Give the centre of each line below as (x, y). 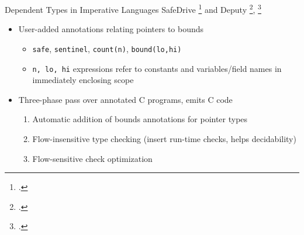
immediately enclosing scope (83, 80)
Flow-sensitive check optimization (92, 158)
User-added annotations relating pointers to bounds (111, 29)
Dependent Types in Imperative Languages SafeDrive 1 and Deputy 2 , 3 (133, 8)
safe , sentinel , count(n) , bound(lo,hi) (107, 48)
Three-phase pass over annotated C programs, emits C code (125, 99)
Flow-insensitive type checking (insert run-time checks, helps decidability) (164, 138)
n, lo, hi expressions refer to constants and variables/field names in (157, 68)
